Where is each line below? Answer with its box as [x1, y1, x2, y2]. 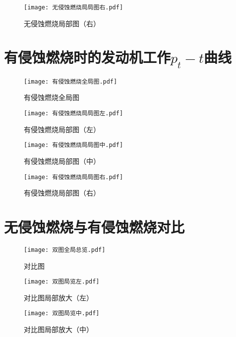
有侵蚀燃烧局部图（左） [24, 124, 100, 134]
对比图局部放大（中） [24, 324, 93, 335]
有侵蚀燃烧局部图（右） [24, 188, 100, 198]
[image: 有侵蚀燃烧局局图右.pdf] [24, 173, 123, 181]
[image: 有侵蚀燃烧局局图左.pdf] [24, 110, 123, 117]
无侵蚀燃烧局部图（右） [24, 18, 100, 28]
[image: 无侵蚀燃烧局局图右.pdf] [24, 4, 123, 11]
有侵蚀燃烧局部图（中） [24, 155, 100, 166]
